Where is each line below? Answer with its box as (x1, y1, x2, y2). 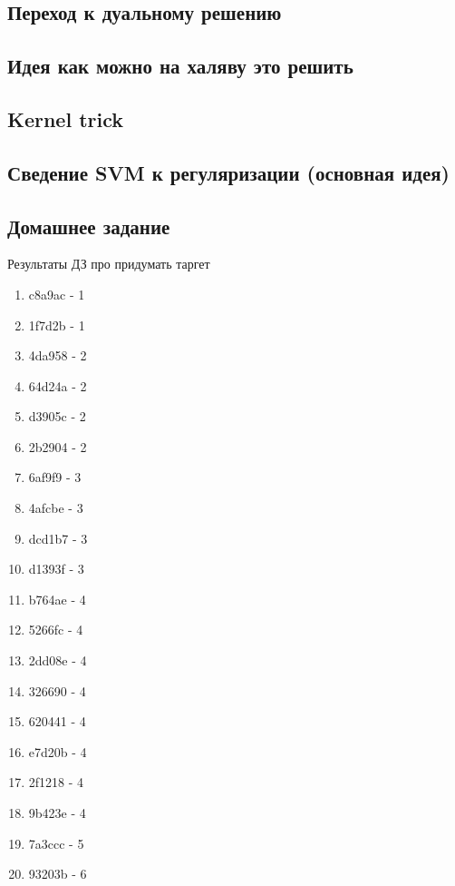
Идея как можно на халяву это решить (7, 52, 353, 80)
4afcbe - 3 (28, 498, 83, 517)
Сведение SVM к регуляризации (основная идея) (7, 158, 450, 186)
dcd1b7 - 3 (28, 528, 88, 547)
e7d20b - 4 (28, 742, 87, 761)
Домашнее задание (7, 212, 170, 240)
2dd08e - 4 (28, 651, 87, 670)
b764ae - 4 (28, 589, 86, 608)
